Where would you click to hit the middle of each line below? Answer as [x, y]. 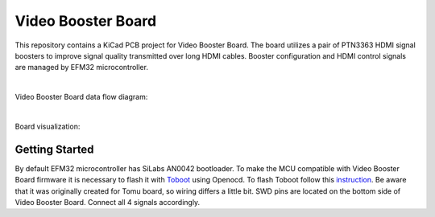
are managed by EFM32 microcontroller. [82, 68]
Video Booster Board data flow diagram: [81, 97]
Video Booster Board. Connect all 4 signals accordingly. [108, 202]
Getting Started [54, 149]
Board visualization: [48, 126]
